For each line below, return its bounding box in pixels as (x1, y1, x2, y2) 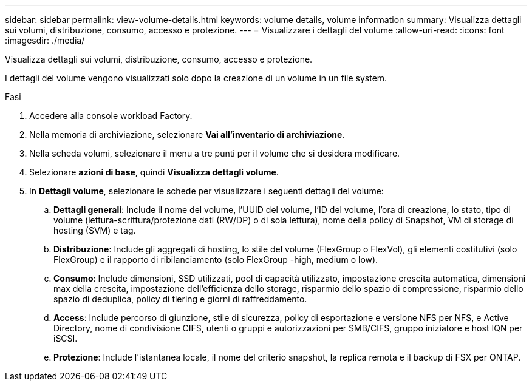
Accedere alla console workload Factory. (29, 110, 193, 121)
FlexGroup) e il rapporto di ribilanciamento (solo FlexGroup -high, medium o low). (53, 254, 378, 265)
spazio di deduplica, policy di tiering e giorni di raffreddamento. (53, 294, 307, 304)
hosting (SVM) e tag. (53, 225, 136, 235)
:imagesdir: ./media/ (5, 35, 85, 46)
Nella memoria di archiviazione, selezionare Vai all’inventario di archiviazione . (29, 129, 345, 140)
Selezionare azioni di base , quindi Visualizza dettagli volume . (29, 167, 279, 177)
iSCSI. (53, 333, 78, 344)
